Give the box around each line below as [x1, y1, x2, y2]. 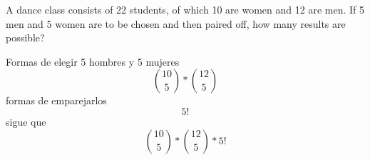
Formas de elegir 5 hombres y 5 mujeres [6, 54, 180, 69]
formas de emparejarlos [6, 93, 107, 108]
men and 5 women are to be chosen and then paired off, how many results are [6, 16, 346, 31]
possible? [6, 30, 45, 45]
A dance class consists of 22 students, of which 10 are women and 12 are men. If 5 [6, 2, 364, 16]
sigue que [6, 114, 46, 129]
